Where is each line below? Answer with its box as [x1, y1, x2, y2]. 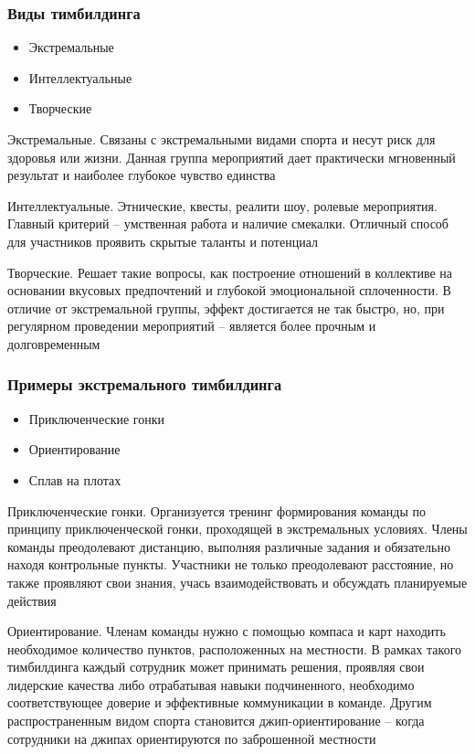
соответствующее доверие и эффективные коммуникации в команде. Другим [7, 693, 432, 712]
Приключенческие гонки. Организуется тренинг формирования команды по [7, 501, 427, 520]
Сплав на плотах [28, 470, 121, 489]
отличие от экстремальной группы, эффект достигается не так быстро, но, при [7, 298, 445, 317]
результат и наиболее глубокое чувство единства [7, 165, 276, 185]
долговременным [7, 334, 100, 353]
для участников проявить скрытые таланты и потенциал [7, 231, 318, 250]
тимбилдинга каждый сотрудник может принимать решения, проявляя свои [7, 657, 425, 676]
